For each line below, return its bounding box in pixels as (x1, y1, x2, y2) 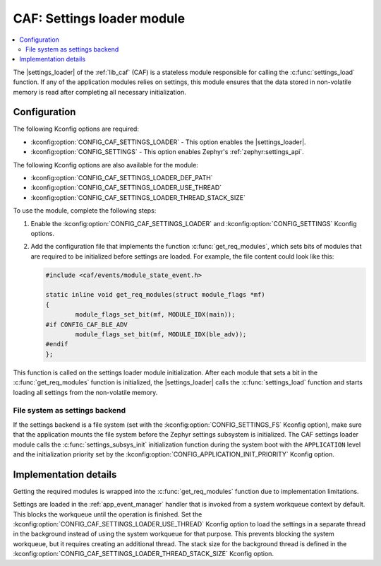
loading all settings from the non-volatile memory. (13, 388, 158, 396)
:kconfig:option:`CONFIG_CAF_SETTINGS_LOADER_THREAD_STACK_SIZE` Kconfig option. (13, 550, 274, 558)
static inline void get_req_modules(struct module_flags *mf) (45, 290, 265, 299)
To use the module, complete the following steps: (13, 206, 157, 215)
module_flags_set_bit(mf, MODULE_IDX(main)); (75, 311, 236, 319)
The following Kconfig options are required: (13, 124, 139, 134)
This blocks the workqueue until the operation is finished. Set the (13, 509, 202, 519)
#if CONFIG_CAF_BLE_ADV (45, 320, 128, 329)
